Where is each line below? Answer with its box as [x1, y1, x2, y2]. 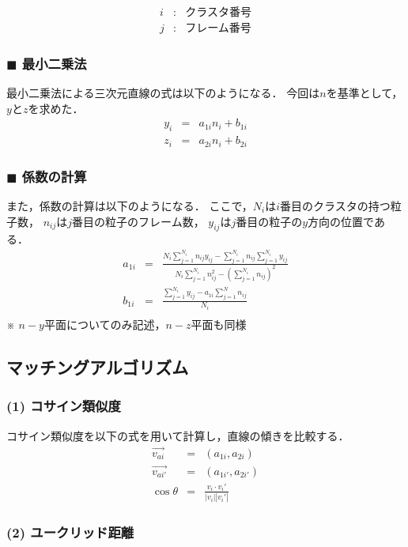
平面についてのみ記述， [43, 316, 166, 333]
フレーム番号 [185, 23, 251, 35]
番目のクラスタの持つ [280, 198, 391, 213]
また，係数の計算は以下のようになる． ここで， [6, 198, 253, 213]
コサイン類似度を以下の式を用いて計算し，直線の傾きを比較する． [6, 427, 349, 443]
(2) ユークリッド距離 [6, 522, 134, 541]
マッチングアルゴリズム [6, 355, 189, 379]
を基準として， [326, 85, 403, 101]
